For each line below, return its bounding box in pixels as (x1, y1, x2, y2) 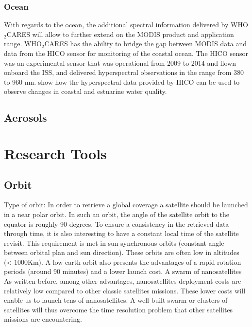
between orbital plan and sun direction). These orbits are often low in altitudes (4, 247, 239, 257)
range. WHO (4, 38, 42, 49)
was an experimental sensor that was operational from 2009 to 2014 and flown (4, 57, 236, 68)
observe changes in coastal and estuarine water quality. (4, 86, 167, 96)
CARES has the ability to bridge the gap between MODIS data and (44, 38, 247, 49)
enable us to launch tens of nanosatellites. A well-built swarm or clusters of (4, 295, 228, 305)
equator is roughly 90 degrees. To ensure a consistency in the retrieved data (4, 218, 229, 229)
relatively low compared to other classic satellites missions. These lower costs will (4, 285, 246, 295)
